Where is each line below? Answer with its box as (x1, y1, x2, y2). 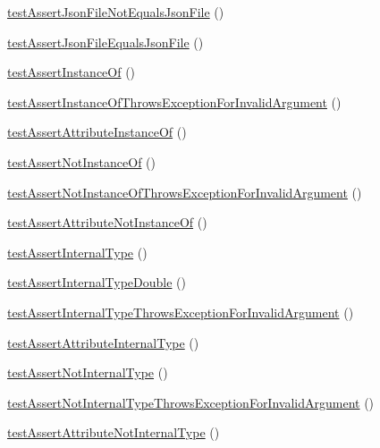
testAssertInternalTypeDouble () (7, 273, 187, 292)
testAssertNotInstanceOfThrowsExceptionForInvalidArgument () (7, 182, 362, 201)
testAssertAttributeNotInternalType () (7, 423, 220, 442)
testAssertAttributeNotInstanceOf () (7, 213, 207, 232)
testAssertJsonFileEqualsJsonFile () (7, 32, 204, 51)
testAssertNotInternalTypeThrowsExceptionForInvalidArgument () (7, 393, 375, 411)
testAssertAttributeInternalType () (7, 333, 199, 351)
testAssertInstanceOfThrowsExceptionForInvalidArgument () (7, 92, 342, 111)
